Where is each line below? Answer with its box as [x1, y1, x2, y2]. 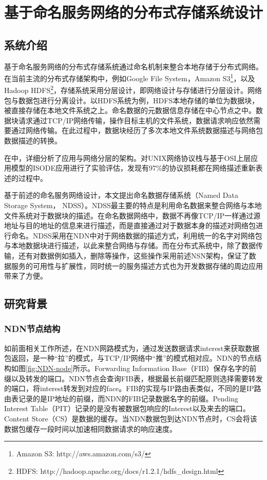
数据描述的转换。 [4, 135, 62, 146]
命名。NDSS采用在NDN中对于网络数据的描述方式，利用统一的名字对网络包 [11, 230, 262, 241]
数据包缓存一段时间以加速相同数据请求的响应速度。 [4, 423, 177, 434]
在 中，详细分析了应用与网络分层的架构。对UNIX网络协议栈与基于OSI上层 [4, 152, 251, 163]
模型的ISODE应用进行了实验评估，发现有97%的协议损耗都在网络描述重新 [11, 162, 256, 173]
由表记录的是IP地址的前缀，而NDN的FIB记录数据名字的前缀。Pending [4, 393, 238, 403]
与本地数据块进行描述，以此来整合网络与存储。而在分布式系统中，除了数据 [4, 240, 256, 251]
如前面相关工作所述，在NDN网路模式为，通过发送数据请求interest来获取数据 [4, 342, 260, 353]
